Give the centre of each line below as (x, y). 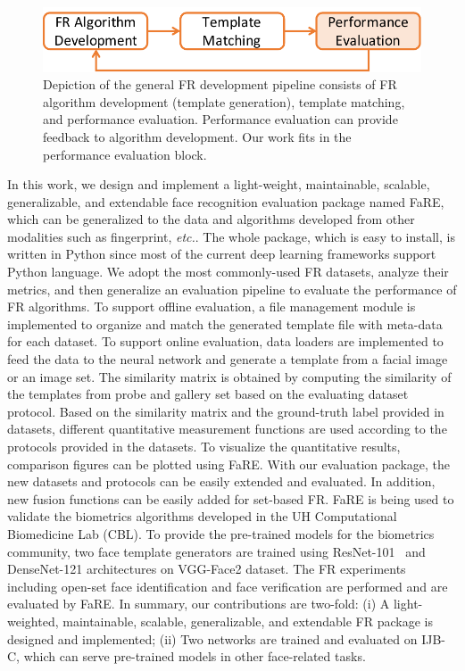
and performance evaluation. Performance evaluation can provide (220, 119)
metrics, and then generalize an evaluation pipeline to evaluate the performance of (232, 289)
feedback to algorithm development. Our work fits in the (197, 136)
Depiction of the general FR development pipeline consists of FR (220, 84)
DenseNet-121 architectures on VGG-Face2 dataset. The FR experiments (207, 569)
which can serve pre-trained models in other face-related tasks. (195, 656)
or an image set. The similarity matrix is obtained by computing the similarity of (229, 376)
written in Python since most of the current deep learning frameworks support (222, 254)
